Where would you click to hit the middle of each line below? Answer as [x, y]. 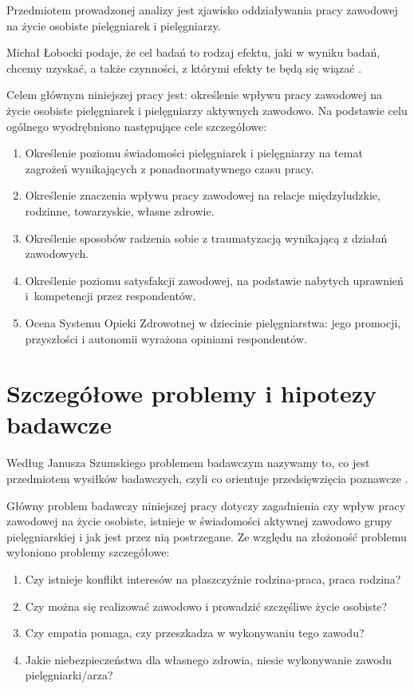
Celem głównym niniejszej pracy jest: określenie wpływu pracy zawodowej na [194, 95]
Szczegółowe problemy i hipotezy [192, 393]
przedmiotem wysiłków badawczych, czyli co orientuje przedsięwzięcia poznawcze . [207, 478]
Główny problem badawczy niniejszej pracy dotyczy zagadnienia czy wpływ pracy [206, 505]
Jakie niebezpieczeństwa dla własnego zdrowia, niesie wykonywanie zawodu [209, 659]
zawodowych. [57, 253]
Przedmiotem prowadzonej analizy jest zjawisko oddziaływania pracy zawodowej [202, 10]
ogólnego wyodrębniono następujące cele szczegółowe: [137, 126]
